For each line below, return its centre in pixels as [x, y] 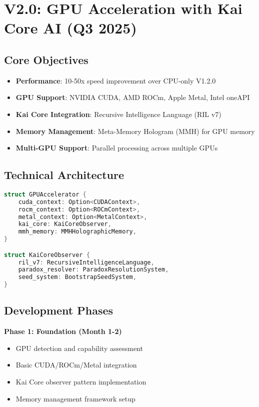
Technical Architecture [64, 175]
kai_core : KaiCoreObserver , [65, 224]
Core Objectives [46, 59]
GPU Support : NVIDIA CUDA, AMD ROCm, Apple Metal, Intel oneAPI [133, 97]
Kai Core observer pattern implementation [81, 382]
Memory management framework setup [75, 398]
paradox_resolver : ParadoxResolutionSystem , [93, 270]
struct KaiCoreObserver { [47, 255]
